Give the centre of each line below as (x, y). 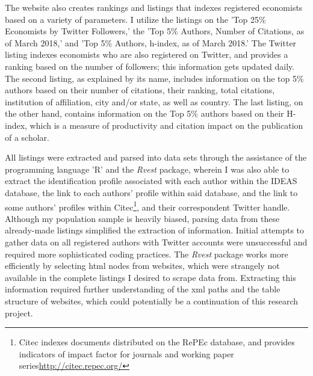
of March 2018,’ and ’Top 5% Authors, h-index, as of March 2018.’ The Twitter (151, 42)
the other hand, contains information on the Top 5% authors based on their (144, 113)
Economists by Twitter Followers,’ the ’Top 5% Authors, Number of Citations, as (155, 31)
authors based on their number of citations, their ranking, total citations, (140, 90)
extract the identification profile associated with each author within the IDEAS (151, 181)
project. (19, 313)
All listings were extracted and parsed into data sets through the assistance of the (156, 157)
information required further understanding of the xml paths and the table (143, 289)
